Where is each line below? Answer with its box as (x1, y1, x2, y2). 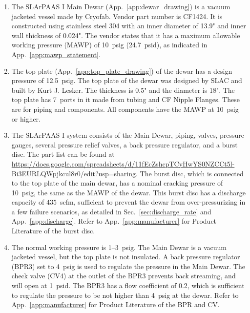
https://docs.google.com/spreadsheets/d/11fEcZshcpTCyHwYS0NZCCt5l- (11, 158, 235, 168)
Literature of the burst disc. (11, 226, 95, 236)
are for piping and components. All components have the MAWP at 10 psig (11, 104, 239, 114)
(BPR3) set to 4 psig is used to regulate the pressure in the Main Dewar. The (11, 261, 245, 271)
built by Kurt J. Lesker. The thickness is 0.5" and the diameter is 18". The (11, 84, 235, 95)
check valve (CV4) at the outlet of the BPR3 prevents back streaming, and (11, 271, 236, 281)
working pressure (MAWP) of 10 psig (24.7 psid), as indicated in (11, 40, 208, 50)
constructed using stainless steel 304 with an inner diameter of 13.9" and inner (11, 21, 246, 31)
